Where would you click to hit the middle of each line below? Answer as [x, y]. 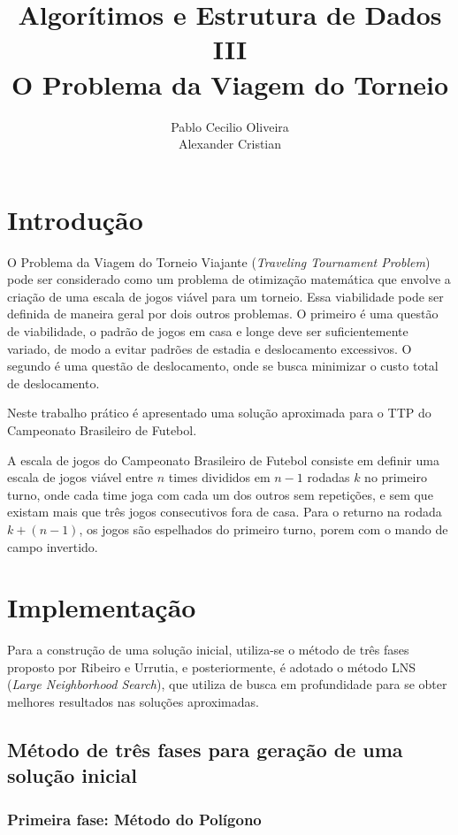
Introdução [75, 219]
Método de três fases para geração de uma [205, 750]
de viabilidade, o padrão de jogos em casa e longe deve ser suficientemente [208, 331]
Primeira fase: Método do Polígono [134, 819]
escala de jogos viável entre [80, 477]
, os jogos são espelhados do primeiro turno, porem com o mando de [263, 529]
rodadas [328, 477]
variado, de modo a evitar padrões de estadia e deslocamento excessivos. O [210, 348]
